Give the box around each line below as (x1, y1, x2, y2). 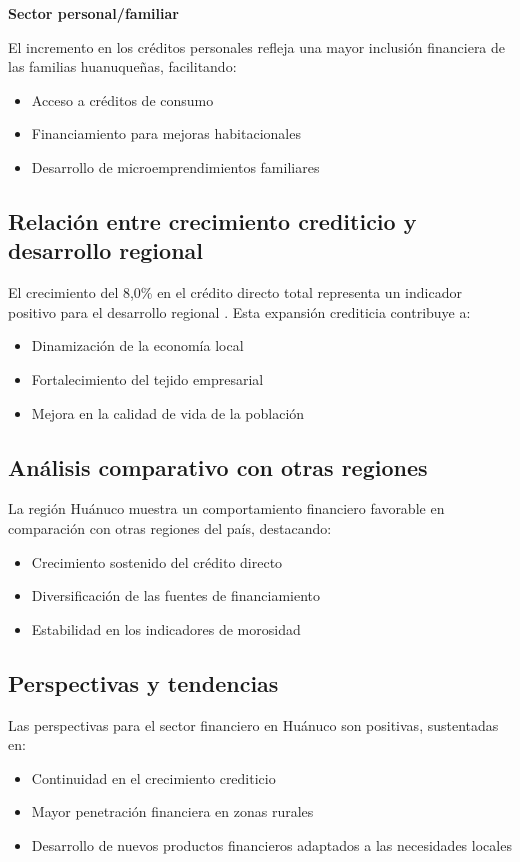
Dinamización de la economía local (31, 335, 244, 356)
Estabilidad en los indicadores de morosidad (31, 618, 301, 639)
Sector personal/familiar (8, 3, 179, 23)
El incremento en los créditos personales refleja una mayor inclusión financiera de (8, 36, 506, 57)
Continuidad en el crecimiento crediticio (31, 767, 276, 788)
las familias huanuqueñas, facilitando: (8, 56, 237, 77)
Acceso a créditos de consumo (31, 89, 214, 110)
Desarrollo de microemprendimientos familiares (31, 156, 320, 177)
